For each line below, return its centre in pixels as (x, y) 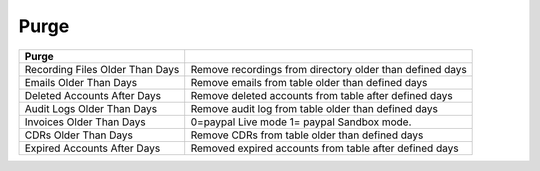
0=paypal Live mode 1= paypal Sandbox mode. (301, 122)
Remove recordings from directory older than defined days (328, 69)
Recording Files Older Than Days (102, 69)
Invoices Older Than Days (85, 122)
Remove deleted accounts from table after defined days (322, 95)
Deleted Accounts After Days (93, 95)
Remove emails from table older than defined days (309, 82)
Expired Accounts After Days (92, 148)
